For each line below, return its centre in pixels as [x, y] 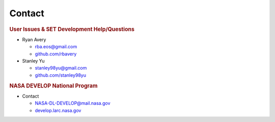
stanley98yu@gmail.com [61, 68]
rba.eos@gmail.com [56, 47]
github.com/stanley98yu [61, 75]
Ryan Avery [34, 39]
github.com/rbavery [56, 54]
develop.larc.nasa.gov [58, 110]
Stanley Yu [34, 60]
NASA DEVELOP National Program [53, 85]
